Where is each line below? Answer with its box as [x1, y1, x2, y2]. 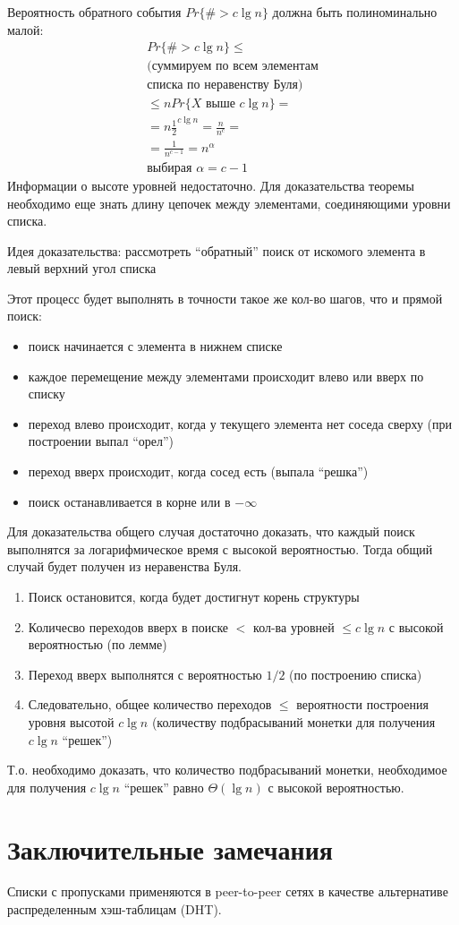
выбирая [147, 161, 192, 175]
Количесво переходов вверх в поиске [28, 617, 229, 636]
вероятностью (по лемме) [28, 635, 167, 654]
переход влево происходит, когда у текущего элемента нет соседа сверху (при [28, 414, 452, 433]
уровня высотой [28, 712, 115, 731]
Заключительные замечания [7, 830, 333, 867]
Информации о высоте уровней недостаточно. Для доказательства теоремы [7, 176, 414, 194]
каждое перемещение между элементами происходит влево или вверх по [28, 366, 424, 385]
